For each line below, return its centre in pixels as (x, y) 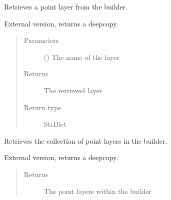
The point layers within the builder (98, 191)
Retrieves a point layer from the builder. (66, 6)
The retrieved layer (73, 90)
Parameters (41, 40)
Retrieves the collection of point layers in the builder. (86, 140)
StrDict (55, 124)
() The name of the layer (81, 57)
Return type (42, 107)
